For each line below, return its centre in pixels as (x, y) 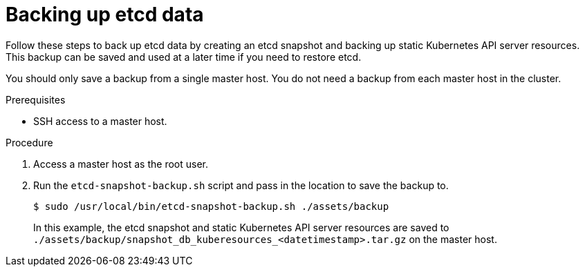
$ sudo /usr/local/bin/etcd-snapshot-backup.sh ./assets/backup (211, 206)
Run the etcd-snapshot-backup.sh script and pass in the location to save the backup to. (241, 185)
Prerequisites (36, 99)
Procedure (29, 142)
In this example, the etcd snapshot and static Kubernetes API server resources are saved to (241, 227)
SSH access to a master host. (100, 121)
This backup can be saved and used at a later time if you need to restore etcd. (184, 57)
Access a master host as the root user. (121, 164)
